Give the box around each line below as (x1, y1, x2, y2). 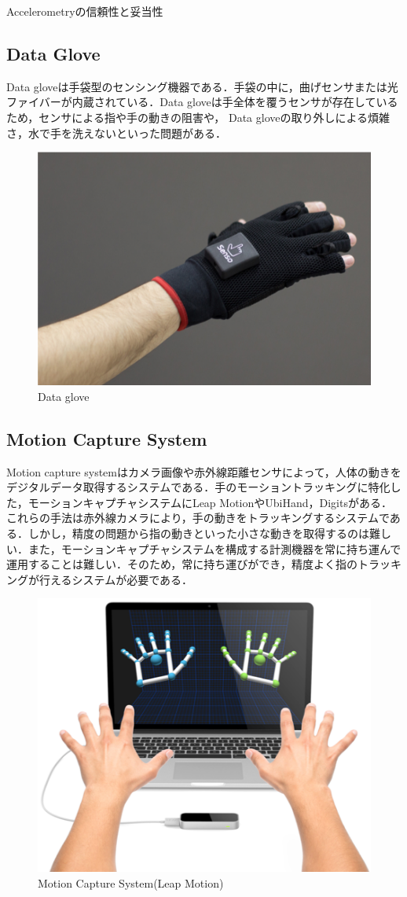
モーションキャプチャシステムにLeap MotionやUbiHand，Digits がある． (27, 494, 392, 510)
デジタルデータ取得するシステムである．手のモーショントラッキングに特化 (6, 479, 390, 495)
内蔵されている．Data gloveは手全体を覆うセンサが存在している (71, 94, 398, 110)
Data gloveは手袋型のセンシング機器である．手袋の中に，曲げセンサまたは (6, 78, 387, 94)
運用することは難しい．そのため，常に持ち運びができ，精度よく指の (6, 556, 357, 572)
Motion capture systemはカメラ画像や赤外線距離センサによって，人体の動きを (6, 463, 401, 480)
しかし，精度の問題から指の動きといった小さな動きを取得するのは (27, 525, 369, 541)
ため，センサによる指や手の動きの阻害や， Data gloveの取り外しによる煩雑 (6, 108, 390, 125)
